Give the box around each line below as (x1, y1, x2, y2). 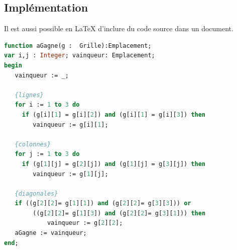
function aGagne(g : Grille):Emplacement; (4, 42, 152, 49)
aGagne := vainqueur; (15, 229, 87, 237)
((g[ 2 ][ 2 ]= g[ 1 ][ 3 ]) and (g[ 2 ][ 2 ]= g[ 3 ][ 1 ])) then (33, 209, 206, 217)
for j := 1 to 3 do (15, 150, 80, 158)
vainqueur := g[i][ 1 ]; (33, 121, 108, 128)
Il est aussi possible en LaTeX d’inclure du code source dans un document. (4, 23, 233, 34)
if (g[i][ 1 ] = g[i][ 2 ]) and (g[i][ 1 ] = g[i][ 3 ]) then (22, 111, 206, 118)
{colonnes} (15, 140, 51, 148)
